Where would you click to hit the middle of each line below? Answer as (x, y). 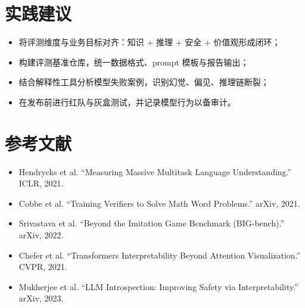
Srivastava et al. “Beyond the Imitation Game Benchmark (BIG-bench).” (152, 223)
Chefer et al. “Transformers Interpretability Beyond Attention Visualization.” (160, 255)
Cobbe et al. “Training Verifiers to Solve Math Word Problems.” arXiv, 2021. (159, 203)
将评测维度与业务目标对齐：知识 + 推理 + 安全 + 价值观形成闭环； (150, 42)
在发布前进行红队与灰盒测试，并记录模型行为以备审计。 (127, 102)
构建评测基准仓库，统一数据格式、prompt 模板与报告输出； (134, 62)
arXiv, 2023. (41, 298)
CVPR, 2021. (43, 267)
